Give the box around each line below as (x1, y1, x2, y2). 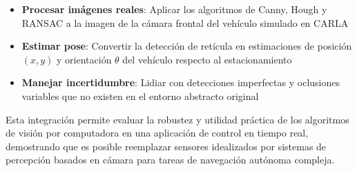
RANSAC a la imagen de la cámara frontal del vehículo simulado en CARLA (21, 15, 349, 30)
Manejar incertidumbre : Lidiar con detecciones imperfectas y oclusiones (21, 75, 340, 90)
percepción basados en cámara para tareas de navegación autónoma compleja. (6, 152, 335, 167)
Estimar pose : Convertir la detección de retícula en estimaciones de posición (21, 39, 352, 53)
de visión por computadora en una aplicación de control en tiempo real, (6, 125, 309, 140)
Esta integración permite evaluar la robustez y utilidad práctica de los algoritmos (6, 112, 349, 126)
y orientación (57, 52, 112, 66)
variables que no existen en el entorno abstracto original (21, 88, 259, 103)
